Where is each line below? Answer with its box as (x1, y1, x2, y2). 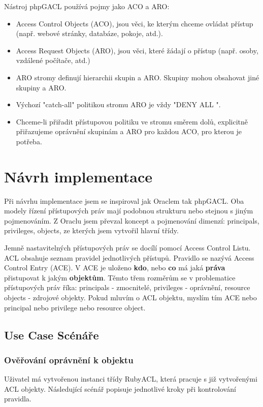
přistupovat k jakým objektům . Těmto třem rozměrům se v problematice (4, 272, 236, 283)
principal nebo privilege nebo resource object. (4, 302, 146, 312)
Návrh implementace (4, 166, 152, 186)
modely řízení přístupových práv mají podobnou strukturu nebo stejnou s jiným (4, 205, 253, 216)
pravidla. (4, 393, 31, 404)
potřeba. (16, 136, 42, 146)
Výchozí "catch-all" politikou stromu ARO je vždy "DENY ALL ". (16, 99, 221, 110)
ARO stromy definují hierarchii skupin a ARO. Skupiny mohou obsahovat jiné (16, 72, 259, 82)
